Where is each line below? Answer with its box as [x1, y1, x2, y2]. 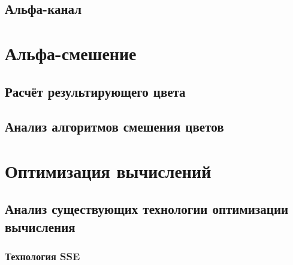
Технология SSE [5, 249, 80, 264]
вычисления [5, 217, 75, 236]
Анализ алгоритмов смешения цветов [5, 117, 224, 136]
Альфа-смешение [5, 40, 137, 65]
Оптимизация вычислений [5, 158, 212, 183]
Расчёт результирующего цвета [5, 82, 186, 100]
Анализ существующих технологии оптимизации [5, 200, 289, 218]
